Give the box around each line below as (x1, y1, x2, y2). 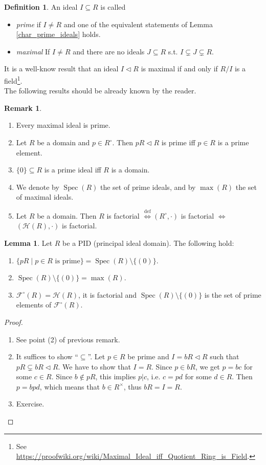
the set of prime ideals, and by (100, 181, 196, 192)
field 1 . (4, 73, 23, 86)
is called (100, 2, 126, 12)
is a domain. (111, 164, 150, 175)
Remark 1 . (4, 102, 42, 113)
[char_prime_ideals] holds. (16, 29, 101, 40)
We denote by (16, 181, 59, 192)
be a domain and (37, 137, 90, 147)
